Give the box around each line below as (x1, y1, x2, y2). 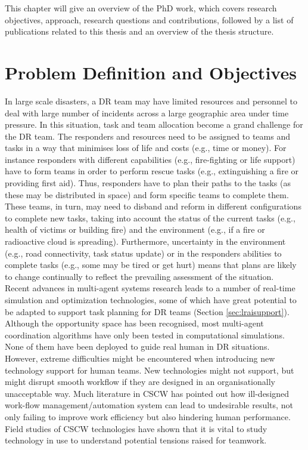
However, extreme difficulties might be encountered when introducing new (5, 352, 275, 364)
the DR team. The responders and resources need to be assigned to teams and (5, 130, 290, 142)
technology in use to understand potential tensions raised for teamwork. (5, 434, 267, 446)
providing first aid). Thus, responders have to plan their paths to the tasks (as (5, 177, 291, 189)
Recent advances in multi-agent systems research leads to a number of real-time (5, 282, 295, 294)
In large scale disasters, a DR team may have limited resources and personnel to (5, 94, 298, 107)
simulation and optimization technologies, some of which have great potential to (5, 294, 297, 306)
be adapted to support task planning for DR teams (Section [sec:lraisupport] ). (5, 305, 290, 318)
